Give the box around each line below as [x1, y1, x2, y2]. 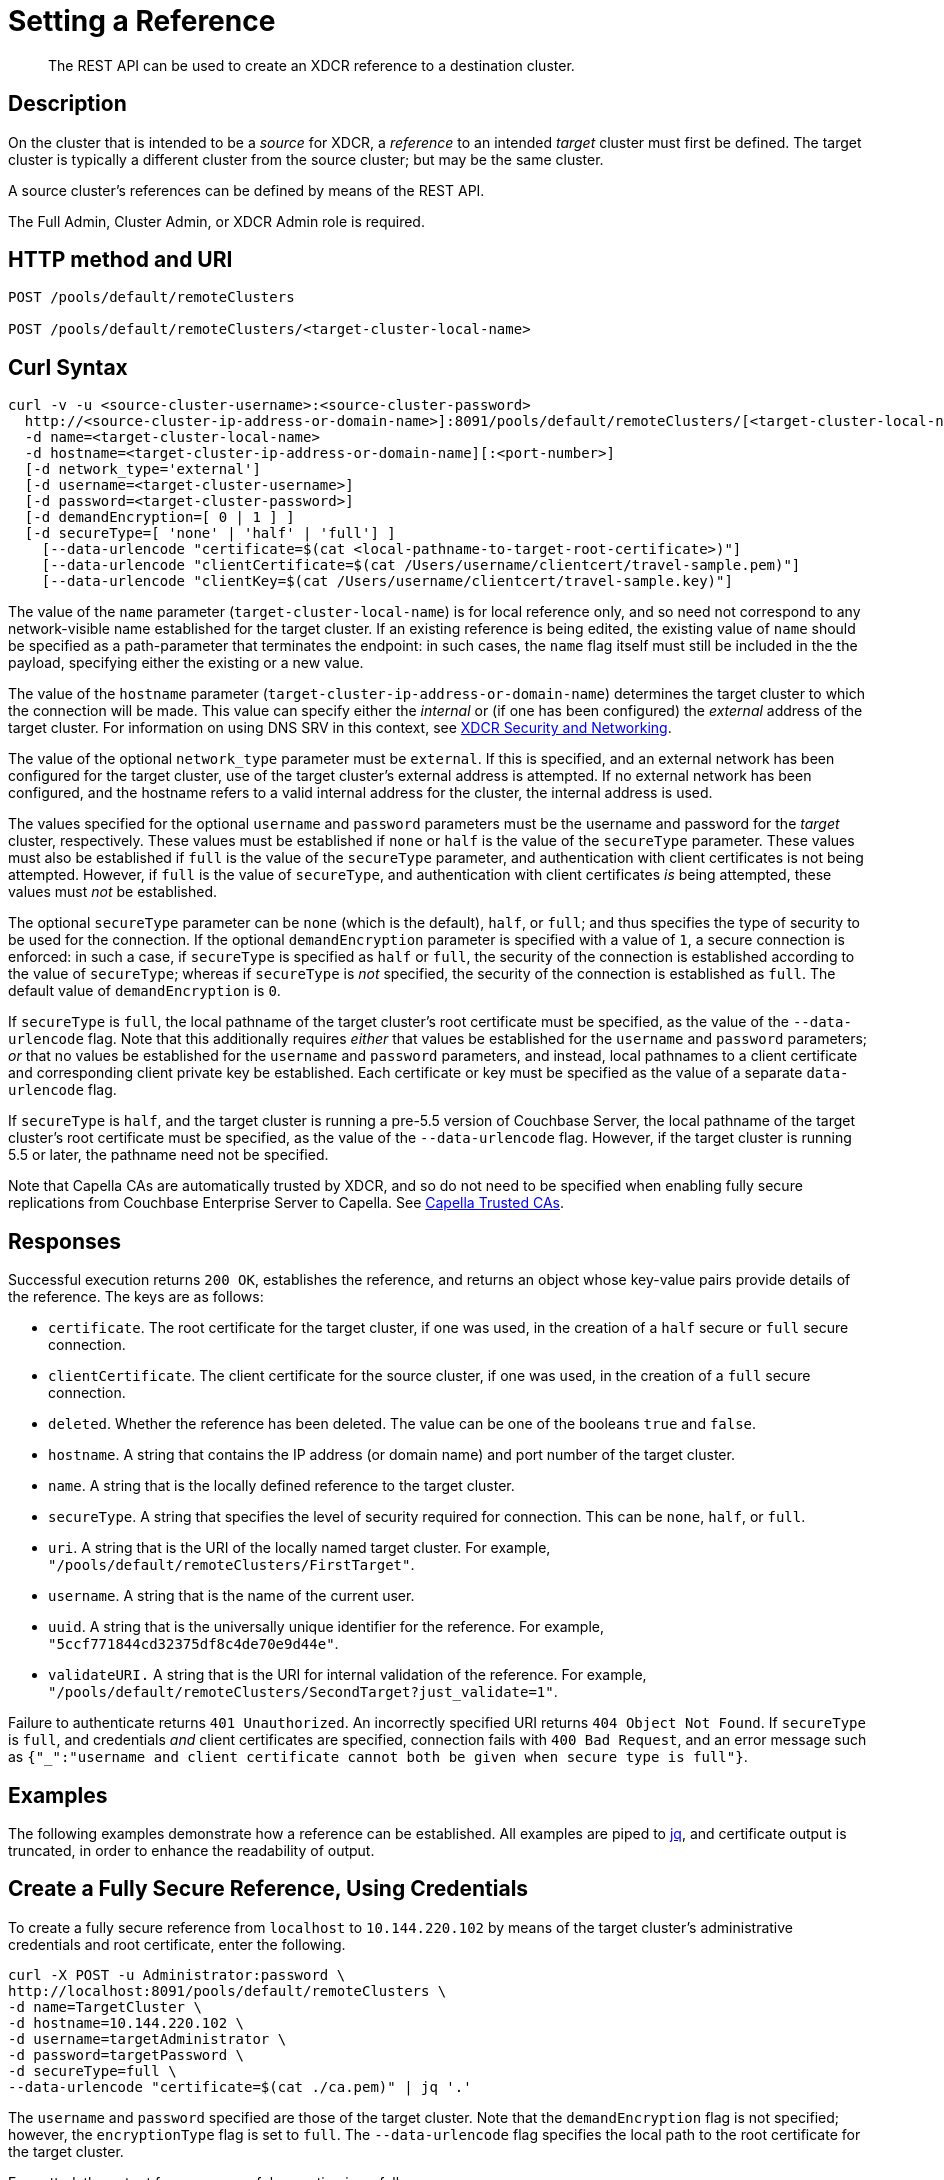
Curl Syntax [8, 354, 128, 380]
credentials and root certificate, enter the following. [8, 1935, 346, 1953]
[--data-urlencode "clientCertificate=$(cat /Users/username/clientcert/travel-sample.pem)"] [41, 557, 801, 574]
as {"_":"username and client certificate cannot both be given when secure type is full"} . [8, 1748, 748, 1766]
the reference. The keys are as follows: [8, 1288, 264, 1306]
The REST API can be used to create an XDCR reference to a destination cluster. [48, 56, 575, 74]
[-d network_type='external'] [24, 461, 261, 478]
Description [8, 91, 127, 117]
